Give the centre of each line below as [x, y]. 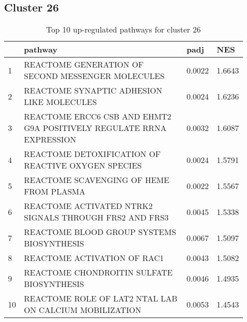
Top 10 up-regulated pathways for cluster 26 [123, 29]
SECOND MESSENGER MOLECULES [94, 76]
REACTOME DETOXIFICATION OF [92, 154]
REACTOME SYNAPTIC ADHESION [93, 90]
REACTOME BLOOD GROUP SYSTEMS [100, 232]
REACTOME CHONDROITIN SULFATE [98, 272]
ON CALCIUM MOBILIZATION [83, 310]
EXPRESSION [50, 139]
